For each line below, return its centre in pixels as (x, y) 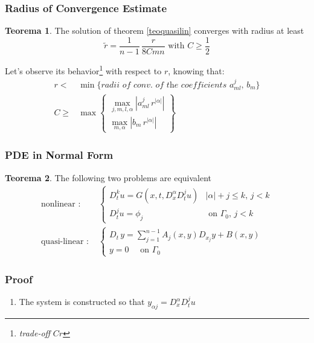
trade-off (35, 332)
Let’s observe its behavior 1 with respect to (83, 69)
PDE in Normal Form (59, 155)
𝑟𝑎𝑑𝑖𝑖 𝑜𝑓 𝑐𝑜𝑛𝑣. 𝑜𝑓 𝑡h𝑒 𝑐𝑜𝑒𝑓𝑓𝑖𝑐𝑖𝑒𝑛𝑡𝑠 (164, 85)
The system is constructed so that (82, 302)
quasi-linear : (65, 241)
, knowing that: (196, 70)
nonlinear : (61, 204)
